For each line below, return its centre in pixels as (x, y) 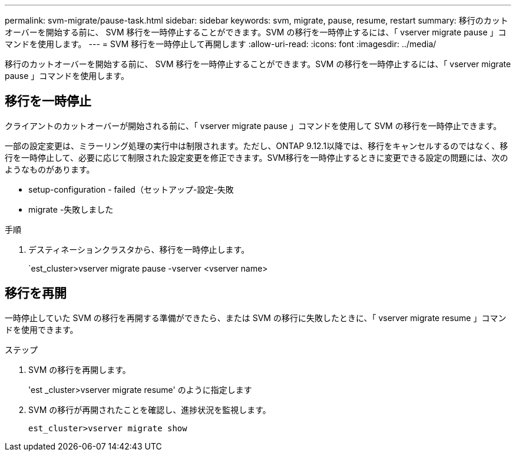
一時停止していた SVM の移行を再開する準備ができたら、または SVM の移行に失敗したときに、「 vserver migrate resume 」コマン (256, 318)
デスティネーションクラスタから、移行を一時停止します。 (139, 249)
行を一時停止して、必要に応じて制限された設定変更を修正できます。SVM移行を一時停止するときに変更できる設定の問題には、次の (257, 157)
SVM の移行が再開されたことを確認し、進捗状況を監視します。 (150, 409)
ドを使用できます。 (42, 329)
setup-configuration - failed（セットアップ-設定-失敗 (131, 189)
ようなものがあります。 (50, 169)
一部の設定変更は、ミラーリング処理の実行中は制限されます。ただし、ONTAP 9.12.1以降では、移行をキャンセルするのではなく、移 (257, 146)
